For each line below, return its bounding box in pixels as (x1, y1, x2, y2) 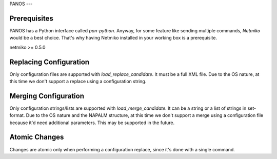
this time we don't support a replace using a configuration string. (9, 78, 147, 84)
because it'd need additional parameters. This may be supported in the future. (9, 120, 175, 126)
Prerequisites (9, 14, 53, 23)
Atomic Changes (9, 133, 64, 142)
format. (9, 112, 25, 118)
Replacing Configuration (9, 57, 90, 66)
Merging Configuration (9, 91, 85, 100)
